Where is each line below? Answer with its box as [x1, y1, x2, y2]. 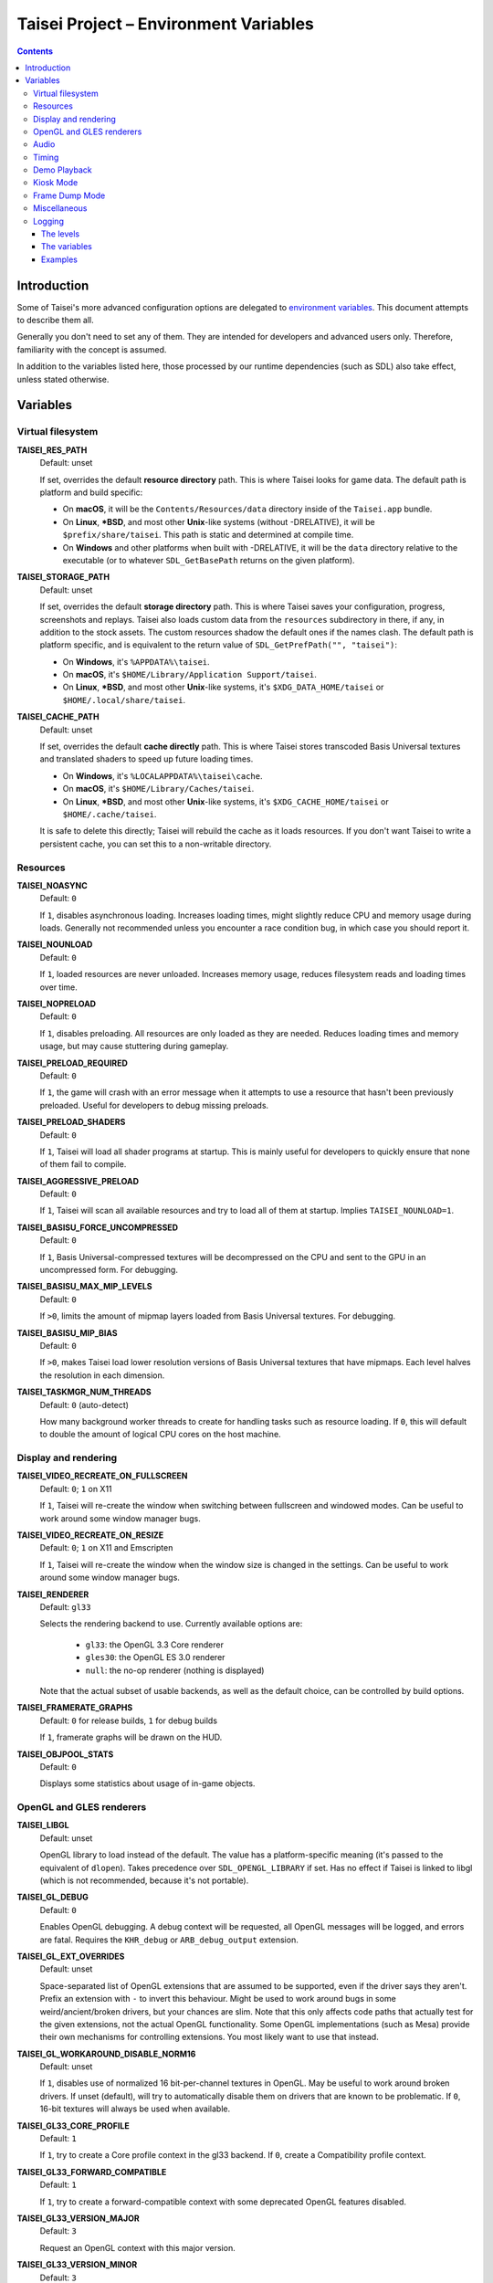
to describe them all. [16, 315, 95, 326]
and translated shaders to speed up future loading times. [39, 753, 254, 764]
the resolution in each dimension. [39, 1370, 165, 1381]
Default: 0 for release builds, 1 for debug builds [39, 1715, 218, 1726]
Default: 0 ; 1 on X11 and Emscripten [39, 1542, 173, 1553]
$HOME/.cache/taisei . [62, 808, 157, 819]
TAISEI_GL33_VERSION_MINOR [16, 2259, 138, 2270]
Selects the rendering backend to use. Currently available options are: [39, 1618, 303, 1629]
